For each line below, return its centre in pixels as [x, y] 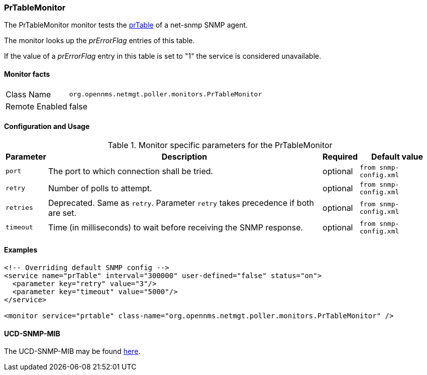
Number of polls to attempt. [100, 188]
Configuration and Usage [47, 127]
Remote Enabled [36, 106]
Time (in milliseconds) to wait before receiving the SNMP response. [176, 227]
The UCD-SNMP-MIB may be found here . [72, 351]
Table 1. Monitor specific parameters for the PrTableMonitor [220, 145]
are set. [62, 213]
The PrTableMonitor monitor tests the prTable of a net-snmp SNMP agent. [126, 25]
